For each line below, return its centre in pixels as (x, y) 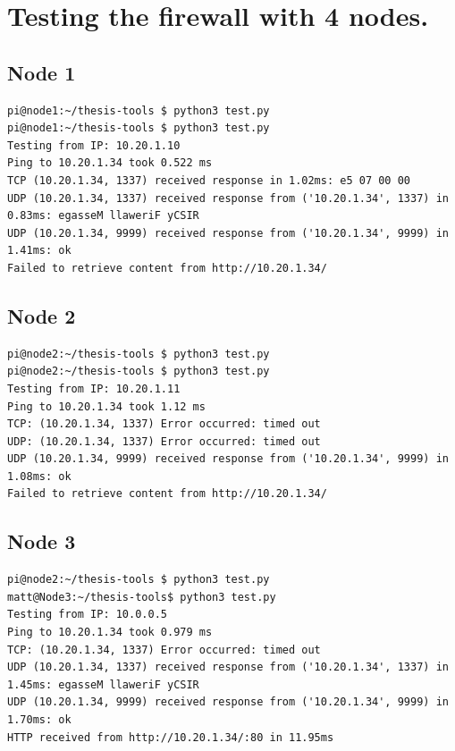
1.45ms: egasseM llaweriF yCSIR (103, 684)
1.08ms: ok (39, 476)
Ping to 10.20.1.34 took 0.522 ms (110, 163)
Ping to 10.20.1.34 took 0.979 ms (110, 633)
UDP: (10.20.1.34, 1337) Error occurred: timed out (164, 441)
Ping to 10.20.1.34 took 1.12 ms (106, 406)
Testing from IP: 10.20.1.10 (94, 145)
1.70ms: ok (39, 720)
